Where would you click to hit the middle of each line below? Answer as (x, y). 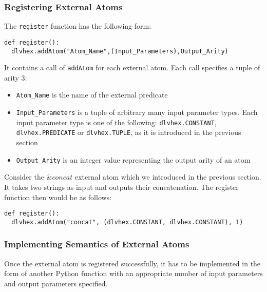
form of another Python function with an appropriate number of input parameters (133, 273)
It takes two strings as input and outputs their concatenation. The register (121, 187)
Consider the (24, 177)
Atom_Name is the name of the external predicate (92, 95)
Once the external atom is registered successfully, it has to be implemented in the (132, 263)
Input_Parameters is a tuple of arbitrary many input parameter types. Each (137, 112)
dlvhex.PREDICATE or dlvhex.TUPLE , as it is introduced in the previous (129, 132)
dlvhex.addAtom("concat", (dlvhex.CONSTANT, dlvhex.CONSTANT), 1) (127, 222)
